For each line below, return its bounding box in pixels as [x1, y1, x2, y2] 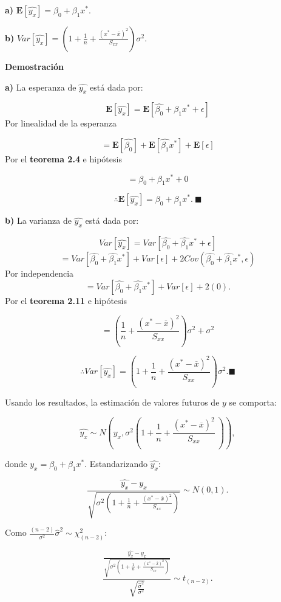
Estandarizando [89, 457, 148, 469]
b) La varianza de [5, 214, 72, 227]
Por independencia [5, 267, 74, 280]
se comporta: [229, 396, 277, 409]
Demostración [5, 60, 64, 72]
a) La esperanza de [5, 80, 76, 93]
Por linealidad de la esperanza [5, 117, 117, 130]
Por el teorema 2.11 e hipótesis [5, 294, 127, 306]
